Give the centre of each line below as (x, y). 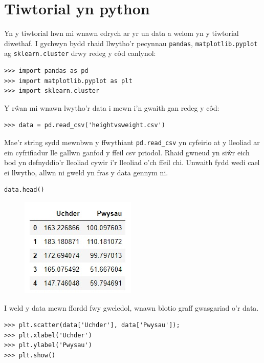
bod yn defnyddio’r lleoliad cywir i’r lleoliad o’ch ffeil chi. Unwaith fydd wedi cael (132, 162)
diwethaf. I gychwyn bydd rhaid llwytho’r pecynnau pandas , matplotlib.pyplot (131, 43)
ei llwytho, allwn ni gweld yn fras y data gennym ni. (86, 172)
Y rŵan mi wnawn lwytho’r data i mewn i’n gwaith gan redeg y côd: (112, 107)
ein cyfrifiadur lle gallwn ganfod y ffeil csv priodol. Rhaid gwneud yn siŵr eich (127, 152)
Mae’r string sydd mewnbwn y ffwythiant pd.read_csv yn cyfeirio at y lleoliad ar (132, 142)
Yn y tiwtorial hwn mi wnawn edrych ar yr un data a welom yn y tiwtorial (122, 33)
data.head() (24, 190)
